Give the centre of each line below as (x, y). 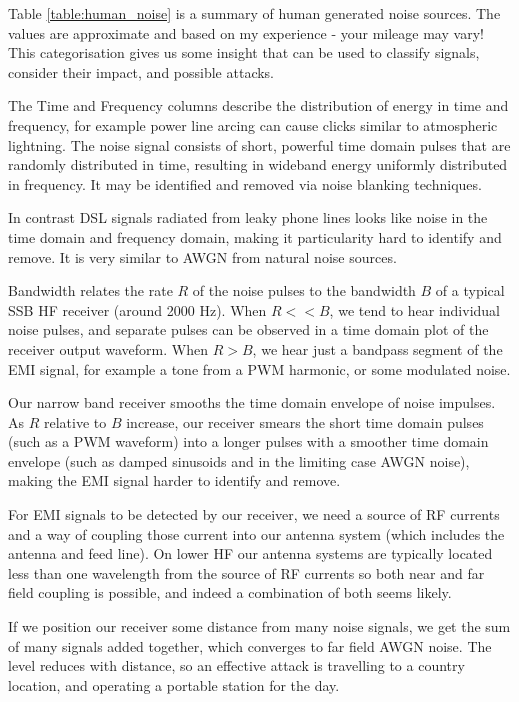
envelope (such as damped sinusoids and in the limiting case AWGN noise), (239, 460)
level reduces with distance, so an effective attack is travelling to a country (236, 665)
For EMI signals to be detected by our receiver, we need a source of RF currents (254, 514)
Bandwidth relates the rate (90, 290)
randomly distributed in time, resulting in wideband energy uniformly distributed (258, 164)
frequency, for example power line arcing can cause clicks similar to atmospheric (253, 124)
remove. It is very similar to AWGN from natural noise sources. (202, 256)
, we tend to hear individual (415, 309)
